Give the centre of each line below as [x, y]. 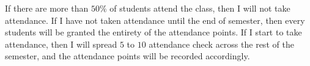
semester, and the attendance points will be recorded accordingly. [127, 56]
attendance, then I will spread [61, 44]
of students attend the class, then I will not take [200, 8]
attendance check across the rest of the [221, 44]
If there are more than [47, 8]
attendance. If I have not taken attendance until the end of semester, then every [155, 20]
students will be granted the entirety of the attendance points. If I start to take [153, 32]
